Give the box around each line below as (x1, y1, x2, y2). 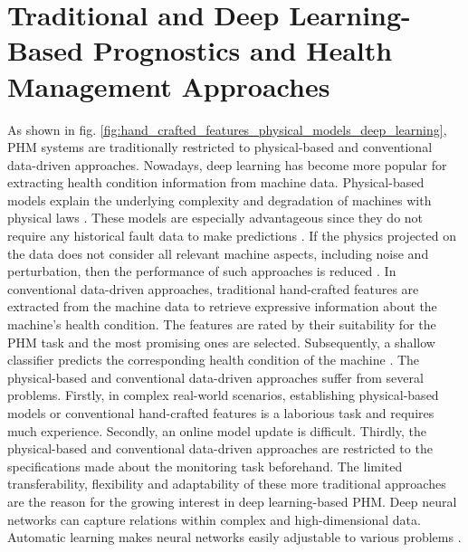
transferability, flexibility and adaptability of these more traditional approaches (7, 474, 446, 493)
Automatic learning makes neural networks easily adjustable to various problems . (7, 528, 462, 547)
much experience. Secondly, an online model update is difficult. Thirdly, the (7, 421, 426, 440)
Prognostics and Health (92, 32, 393, 69)
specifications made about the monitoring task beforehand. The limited (7, 456, 403, 475)
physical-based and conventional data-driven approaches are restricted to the (7, 439, 433, 458)
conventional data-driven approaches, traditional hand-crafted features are (7, 279, 419, 298)
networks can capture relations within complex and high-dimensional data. (7, 509, 421, 528)
